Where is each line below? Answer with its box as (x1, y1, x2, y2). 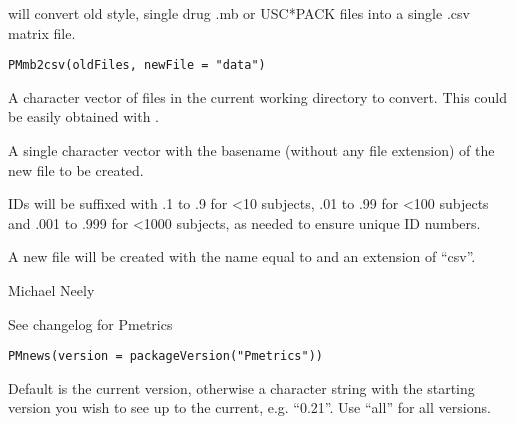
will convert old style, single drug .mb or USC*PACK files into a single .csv (8, 3, 470, 23)
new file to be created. (8, 159, 144, 180)
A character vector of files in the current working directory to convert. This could (8, 86, 508, 107)
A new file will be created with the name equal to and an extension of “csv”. (8, 246, 476, 267)
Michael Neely (8, 280, 95, 300)
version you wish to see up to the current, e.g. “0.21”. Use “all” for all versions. (8, 397, 491, 418)
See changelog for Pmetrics (8, 313, 173, 334)
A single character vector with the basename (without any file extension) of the (8, 140, 495, 161)
